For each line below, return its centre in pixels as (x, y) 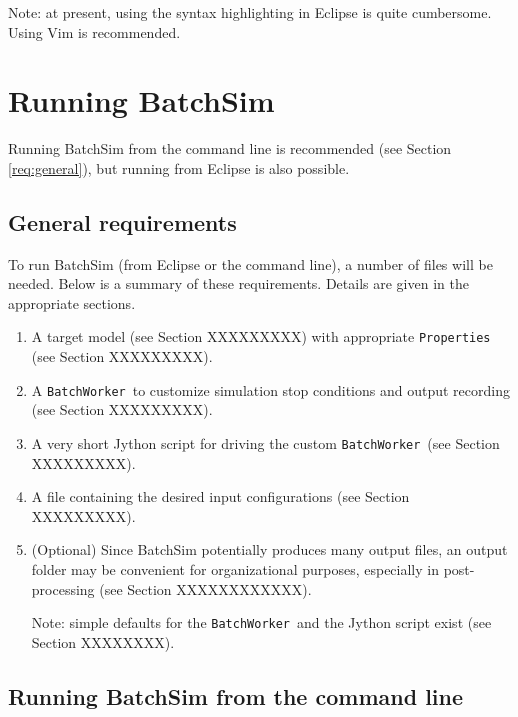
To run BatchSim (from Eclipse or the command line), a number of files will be (250, 263)
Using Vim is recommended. (94, 31)
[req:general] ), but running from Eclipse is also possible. (179, 167)
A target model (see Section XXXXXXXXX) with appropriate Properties (261, 336)
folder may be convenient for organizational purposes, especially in (235, 569)
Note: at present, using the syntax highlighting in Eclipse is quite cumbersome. (250, 12)
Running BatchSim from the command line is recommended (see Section (230, 148)
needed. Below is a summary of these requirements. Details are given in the (238, 283)
